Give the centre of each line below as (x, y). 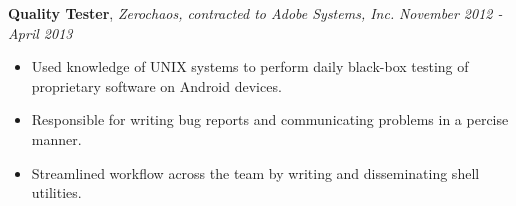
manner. (56, 138)
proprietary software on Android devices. (156, 85)
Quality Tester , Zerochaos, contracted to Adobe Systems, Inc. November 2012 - (255, 13)
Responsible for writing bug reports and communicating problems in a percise (270, 119)
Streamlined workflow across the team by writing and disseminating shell (255, 172)
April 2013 (40, 32)
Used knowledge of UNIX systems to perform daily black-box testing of (250, 66)
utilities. (56, 192)
